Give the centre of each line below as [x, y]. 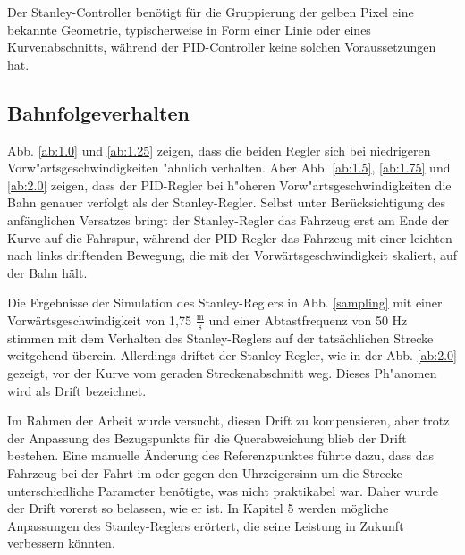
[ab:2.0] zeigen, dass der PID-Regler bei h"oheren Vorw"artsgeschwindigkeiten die [229, 185]
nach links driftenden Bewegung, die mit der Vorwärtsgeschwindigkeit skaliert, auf [232, 255]
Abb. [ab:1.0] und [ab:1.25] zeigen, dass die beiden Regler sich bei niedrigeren [219, 150]
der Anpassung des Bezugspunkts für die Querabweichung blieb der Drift [207, 437]
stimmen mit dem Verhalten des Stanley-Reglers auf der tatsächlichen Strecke [220, 337]
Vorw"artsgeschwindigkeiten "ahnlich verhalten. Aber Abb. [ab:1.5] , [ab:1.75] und [229, 168]
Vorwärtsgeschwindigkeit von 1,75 [99, 320]
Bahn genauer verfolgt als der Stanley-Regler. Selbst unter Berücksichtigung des [226, 202]
